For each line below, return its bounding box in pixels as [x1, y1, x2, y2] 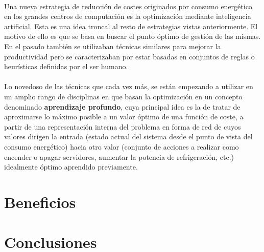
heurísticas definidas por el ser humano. [4, 61, 128, 72]
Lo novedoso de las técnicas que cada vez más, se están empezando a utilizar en [4, 81, 253, 92]
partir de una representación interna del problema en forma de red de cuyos [4, 121, 241, 132]
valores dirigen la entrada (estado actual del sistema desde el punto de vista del [4, 131, 253, 142]
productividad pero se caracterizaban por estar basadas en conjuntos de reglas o [4, 51, 255, 61]
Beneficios [4, 191, 76, 212]
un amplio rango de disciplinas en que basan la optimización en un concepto [4, 91, 243, 101]
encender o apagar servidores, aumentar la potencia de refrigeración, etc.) [4, 151, 234, 162]
